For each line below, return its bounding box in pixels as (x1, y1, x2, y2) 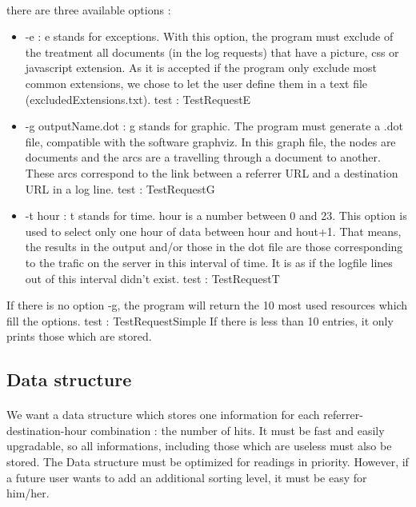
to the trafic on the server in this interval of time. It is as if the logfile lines (25, 253, 393, 270)
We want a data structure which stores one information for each (6, 406, 320, 423)
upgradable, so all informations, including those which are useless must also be (6, 437, 392, 454)
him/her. (6, 485, 50, 501)
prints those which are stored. (6, 328, 152, 345)
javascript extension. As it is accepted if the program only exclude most (25, 59, 377, 76)
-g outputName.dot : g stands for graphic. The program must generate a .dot (25, 118, 403, 134)
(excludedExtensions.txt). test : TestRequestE (25, 90, 251, 107)
